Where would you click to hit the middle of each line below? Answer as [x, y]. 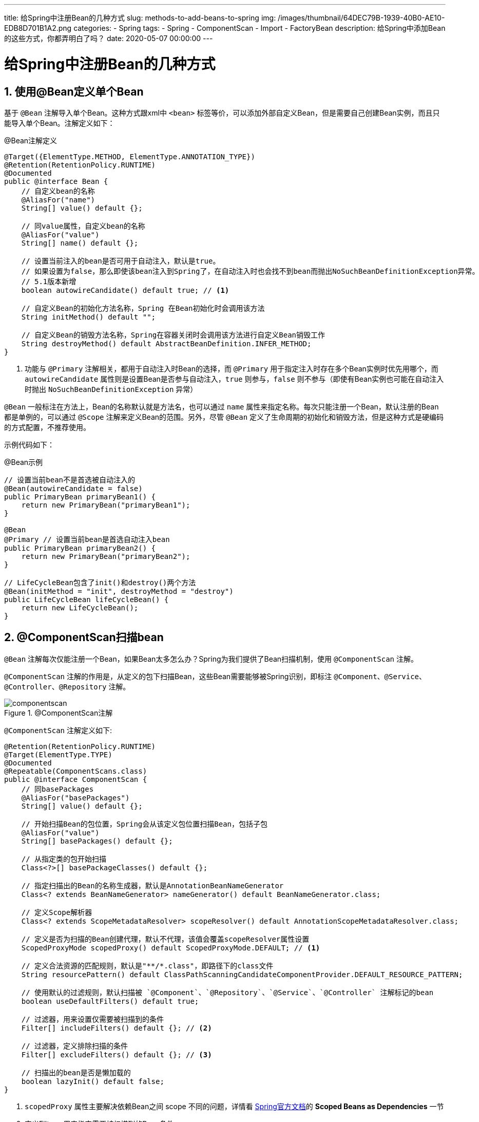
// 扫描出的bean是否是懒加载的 [76, 1072]
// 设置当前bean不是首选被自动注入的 [70, 480]
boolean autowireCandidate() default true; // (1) [125, 290]
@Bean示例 [24, 462]
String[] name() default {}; [80, 243]
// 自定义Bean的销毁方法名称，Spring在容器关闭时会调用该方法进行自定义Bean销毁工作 [173, 335]
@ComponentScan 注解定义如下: [58, 730]
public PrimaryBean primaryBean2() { [80, 548]
